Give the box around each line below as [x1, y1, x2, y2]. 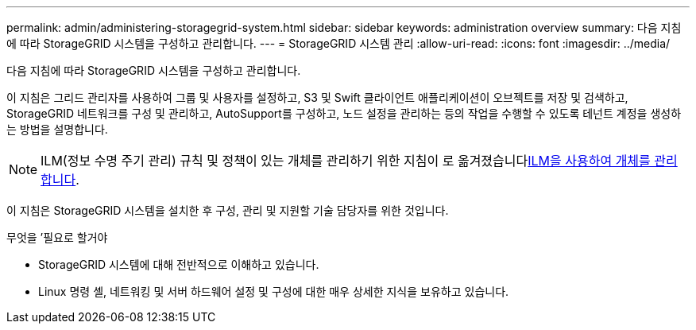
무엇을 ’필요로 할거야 [6, 231, 108, 244]
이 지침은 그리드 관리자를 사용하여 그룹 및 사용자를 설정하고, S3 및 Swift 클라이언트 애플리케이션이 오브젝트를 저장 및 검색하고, [6, 91, 628, 104]
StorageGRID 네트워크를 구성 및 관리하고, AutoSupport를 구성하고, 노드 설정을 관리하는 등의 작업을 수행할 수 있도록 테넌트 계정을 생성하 [6, 107, 682, 120]
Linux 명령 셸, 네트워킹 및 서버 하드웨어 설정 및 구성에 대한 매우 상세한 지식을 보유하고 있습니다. [38, 285, 509, 298]
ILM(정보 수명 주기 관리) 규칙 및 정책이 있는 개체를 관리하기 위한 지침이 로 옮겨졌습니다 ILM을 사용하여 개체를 [41, 153, 651, 169]
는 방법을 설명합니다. [6, 122, 108, 136]
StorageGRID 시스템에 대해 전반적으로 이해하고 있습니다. [38, 258, 319, 271]
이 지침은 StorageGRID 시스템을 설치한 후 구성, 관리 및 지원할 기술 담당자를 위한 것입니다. [6, 204, 449, 217]
